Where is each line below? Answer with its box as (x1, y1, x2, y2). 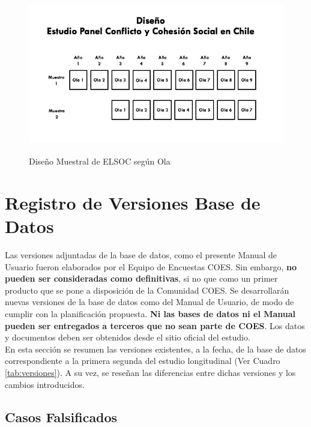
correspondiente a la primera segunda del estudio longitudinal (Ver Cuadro (5, 354, 280, 367)
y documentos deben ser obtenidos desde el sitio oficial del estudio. (5, 331, 250, 344)
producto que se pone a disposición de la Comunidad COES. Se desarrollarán (5, 283, 289, 296)
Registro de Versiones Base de (5, 190, 261, 214)
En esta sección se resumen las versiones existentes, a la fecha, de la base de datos (5, 342, 306, 355)
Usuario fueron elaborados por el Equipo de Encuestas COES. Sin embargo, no (5, 260, 297, 273)
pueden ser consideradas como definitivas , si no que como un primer (5, 272, 278, 285)
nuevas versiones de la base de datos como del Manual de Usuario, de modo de (5, 295, 294, 308)
